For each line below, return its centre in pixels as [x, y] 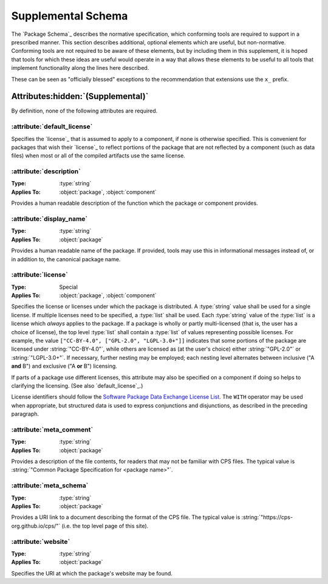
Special [69, 287]
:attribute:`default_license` [52, 126]
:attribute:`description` [46, 171]
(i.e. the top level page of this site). [105, 526]
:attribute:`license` [39, 275]
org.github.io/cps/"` [36, 526]
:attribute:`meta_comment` [52, 430]
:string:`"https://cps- [267, 517]
